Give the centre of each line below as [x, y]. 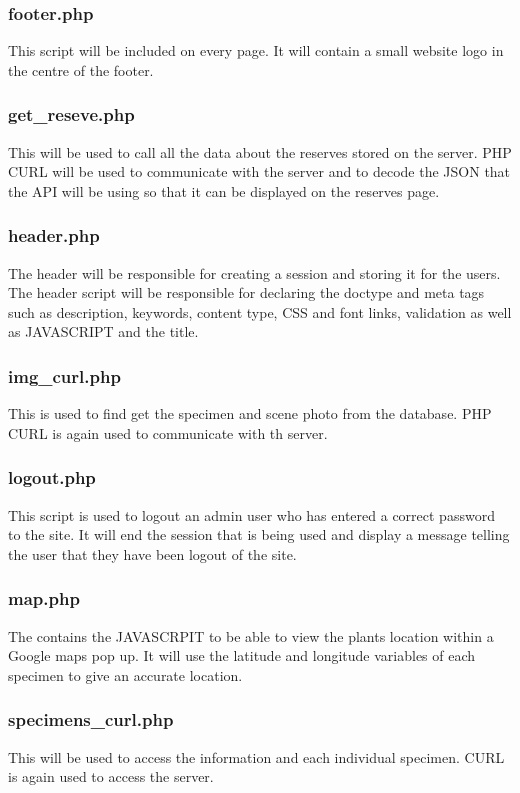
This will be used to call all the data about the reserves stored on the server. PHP [260, 151]
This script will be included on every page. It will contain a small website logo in [256, 50]
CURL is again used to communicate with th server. [168, 432]
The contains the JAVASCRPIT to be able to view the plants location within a [251, 635]
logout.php [52, 477]
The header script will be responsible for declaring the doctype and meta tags [246, 292]
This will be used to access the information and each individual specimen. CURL [256, 756]
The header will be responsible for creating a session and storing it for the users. [254, 272]
